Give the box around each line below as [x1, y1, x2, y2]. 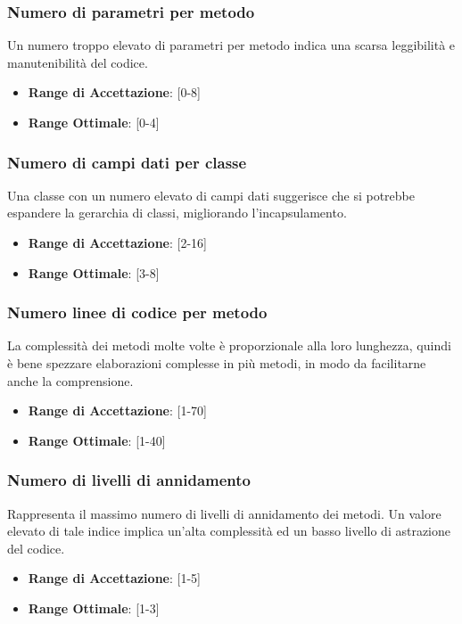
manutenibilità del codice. [7, 53, 148, 71]
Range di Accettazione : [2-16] [28, 234, 207, 251]
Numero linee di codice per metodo [7, 301, 268, 324]
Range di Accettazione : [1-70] [28, 401, 207, 420]
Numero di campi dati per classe [7, 151, 247, 173]
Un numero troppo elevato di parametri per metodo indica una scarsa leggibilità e [7, 36, 456, 54]
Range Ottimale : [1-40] [28, 431, 166, 449]
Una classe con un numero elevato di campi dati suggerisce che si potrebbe [7, 185, 416, 204]
